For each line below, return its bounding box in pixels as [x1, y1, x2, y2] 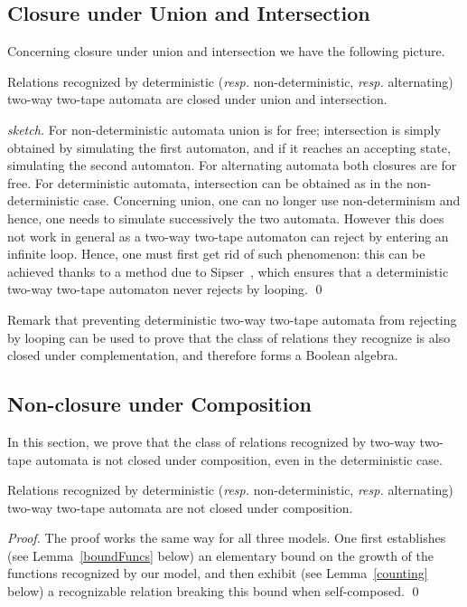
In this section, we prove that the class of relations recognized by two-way [7, 432, 416, 451]
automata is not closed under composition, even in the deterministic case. [35, 450, 443, 469]
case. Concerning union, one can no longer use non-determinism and [83, 191, 461, 210]
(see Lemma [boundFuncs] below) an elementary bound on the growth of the [7, 545, 434, 564]
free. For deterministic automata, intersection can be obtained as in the [7, 173, 403, 192]
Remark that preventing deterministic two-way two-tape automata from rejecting [7, 309, 457, 328]
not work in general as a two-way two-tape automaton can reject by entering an [7, 226, 449, 245]
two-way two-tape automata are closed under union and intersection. [7, 90, 388, 109]
